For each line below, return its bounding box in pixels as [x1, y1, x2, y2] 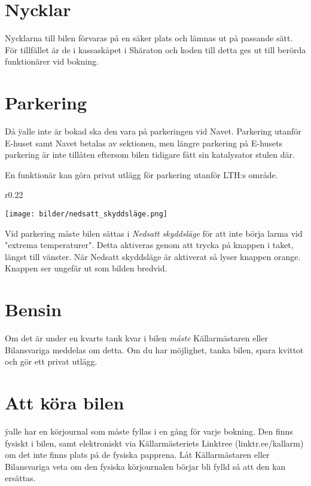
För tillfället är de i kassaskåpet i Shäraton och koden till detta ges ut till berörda [5, 43, 306, 56]
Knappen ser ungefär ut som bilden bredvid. [5, 262, 167, 274]
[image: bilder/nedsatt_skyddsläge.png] [5, 210, 168, 218]
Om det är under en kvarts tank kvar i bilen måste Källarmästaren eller [5, 332, 268, 344]
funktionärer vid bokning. [5, 55, 99, 68]
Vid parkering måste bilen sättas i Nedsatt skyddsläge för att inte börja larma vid [5, 227, 303, 239]
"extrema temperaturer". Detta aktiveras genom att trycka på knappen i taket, [5, 239, 294, 251]
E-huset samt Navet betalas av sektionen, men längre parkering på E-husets [5, 136, 283, 149]
